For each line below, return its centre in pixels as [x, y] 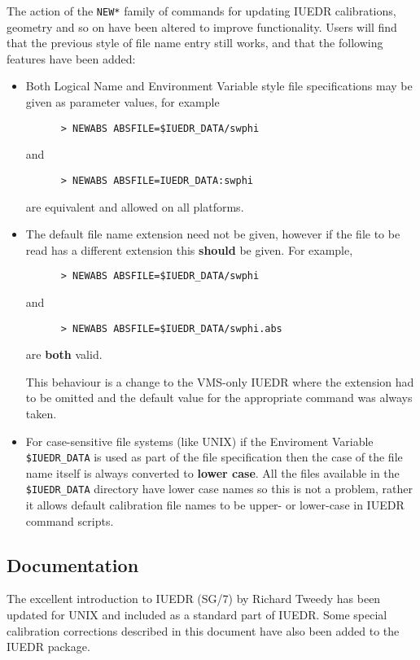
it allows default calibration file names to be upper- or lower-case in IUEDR [215, 505]
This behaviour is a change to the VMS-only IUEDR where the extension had [220, 381]
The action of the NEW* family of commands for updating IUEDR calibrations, [201, 11]
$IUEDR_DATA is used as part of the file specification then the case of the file [214, 457]
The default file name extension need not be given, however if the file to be [213, 234]
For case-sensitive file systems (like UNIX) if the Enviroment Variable [199, 441]
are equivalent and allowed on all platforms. [135, 206]
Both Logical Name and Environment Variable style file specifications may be [219, 86]
